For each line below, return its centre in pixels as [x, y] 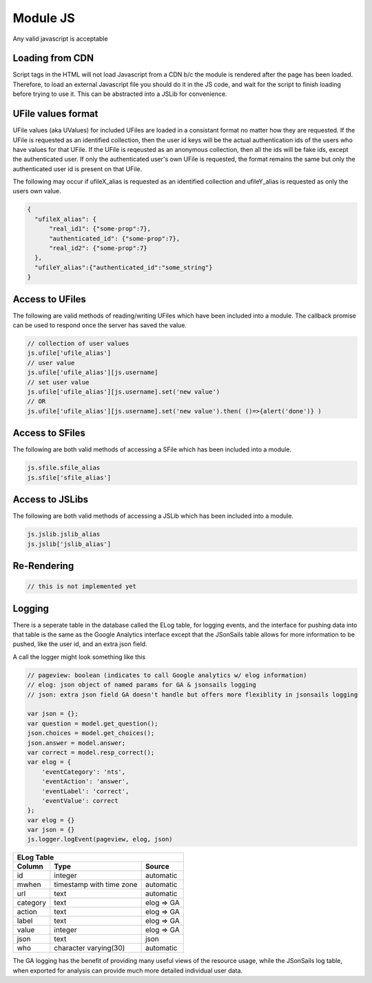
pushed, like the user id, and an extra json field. [80, 644]
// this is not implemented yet [82, 586]
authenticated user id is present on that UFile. [77, 168]
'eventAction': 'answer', [85, 781]
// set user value [58, 382]
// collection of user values [78, 344]
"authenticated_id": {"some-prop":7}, [115, 239]
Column [30, 866]
